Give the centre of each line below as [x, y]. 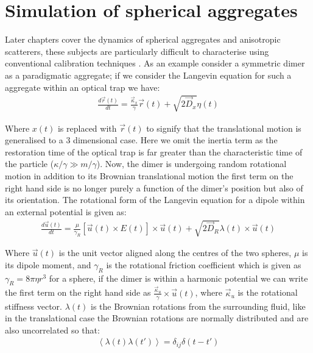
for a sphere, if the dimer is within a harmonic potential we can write [178, 278]
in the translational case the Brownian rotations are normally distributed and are [157, 318]
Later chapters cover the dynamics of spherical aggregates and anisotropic [143, 39]
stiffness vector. [33, 306]
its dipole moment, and [48, 264]
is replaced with [87, 128]
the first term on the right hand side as [78, 292]
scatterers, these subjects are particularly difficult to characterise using [137, 51]
